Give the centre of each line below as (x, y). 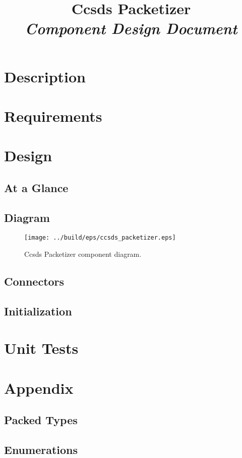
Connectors (34, 281)
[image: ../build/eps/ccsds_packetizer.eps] (100, 238)
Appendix (39, 387)
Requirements (53, 116)
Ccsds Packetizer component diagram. (83, 254)
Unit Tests (41, 348)
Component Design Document (131, 28)
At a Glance (36, 187)
